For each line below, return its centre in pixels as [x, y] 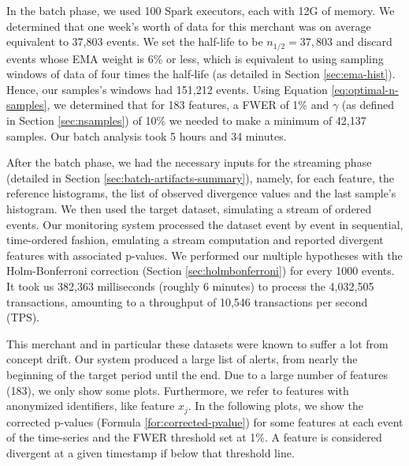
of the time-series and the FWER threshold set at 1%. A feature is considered [194, 437]
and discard [364, 41]
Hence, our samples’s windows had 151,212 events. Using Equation [167, 89]
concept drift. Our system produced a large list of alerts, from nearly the [182, 359]
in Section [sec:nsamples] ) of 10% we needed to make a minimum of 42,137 [186, 120]
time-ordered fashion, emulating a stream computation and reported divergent [195, 240]
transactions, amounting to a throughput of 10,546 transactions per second [187, 301]
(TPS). [23, 317]
